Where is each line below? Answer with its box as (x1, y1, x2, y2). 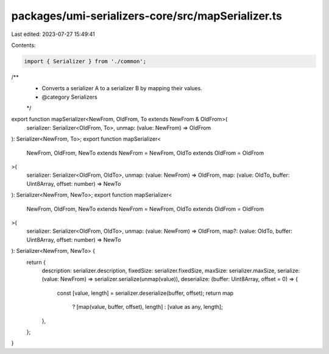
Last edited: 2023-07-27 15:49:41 (11, 30, 96, 38)
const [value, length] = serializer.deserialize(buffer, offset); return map (57, 289, 234, 297)
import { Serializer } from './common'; (24, 58, 146, 65)
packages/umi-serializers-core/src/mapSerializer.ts (11, 9, 283, 23)
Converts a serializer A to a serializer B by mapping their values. (41, 85, 202, 92)
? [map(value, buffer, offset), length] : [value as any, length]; (72, 303, 224, 311)
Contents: (11, 41, 36, 49)
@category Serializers (41, 93, 97, 101)
